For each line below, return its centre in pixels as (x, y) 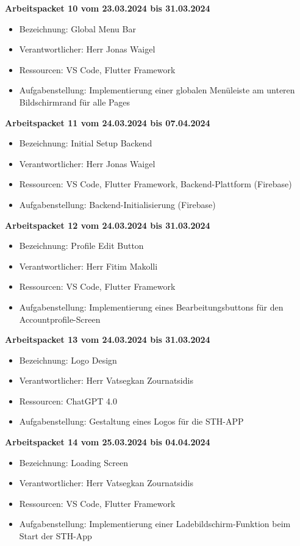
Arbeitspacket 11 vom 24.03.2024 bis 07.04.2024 (108, 122)
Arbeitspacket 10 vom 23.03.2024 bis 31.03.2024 (108, 8)
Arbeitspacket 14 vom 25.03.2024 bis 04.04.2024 (108, 442)
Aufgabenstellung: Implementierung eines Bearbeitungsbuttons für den (151, 307)
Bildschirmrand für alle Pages (74, 102)
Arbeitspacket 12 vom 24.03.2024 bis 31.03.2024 (108, 225)
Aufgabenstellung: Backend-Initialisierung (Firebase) (117, 204)
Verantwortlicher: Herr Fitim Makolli (88, 266)
